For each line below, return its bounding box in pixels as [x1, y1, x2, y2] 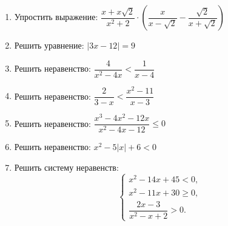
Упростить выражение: [14, 10, 98, 22]
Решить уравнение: [14, 39, 84, 51]
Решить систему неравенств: [14, 160, 119, 173]
